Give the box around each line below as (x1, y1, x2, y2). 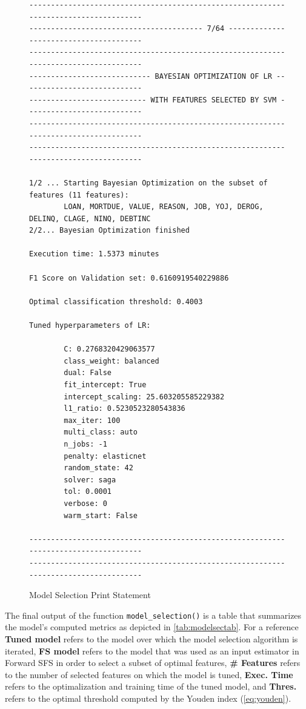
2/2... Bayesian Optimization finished (29, 226, 190, 235)
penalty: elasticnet (64, 451, 147, 461)
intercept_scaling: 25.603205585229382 (64, 392, 225, 401)
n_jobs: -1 (64, 439, 107, 448)
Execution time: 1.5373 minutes (29, 250, 159, 259)
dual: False (64, 368, 112, 378)
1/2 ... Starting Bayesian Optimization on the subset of (29, 178, 268, 187)
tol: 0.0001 (64, 487, 112, 496)
